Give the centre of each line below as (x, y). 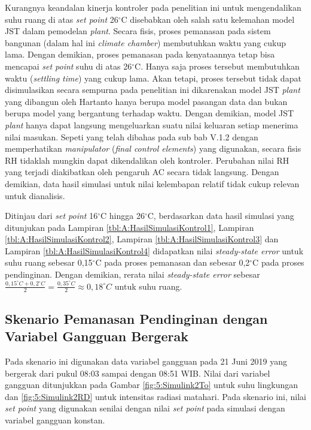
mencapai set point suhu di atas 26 (68, 66)
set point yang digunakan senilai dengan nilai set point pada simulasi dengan (145, 408)
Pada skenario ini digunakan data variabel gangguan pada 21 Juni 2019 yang (146, 361)
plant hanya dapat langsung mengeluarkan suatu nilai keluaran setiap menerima (152, 124)
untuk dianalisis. (35, 195)
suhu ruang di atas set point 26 (62, 19)
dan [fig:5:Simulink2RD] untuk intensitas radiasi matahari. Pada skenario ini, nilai (155, 396)
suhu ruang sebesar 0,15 (49, 262)
